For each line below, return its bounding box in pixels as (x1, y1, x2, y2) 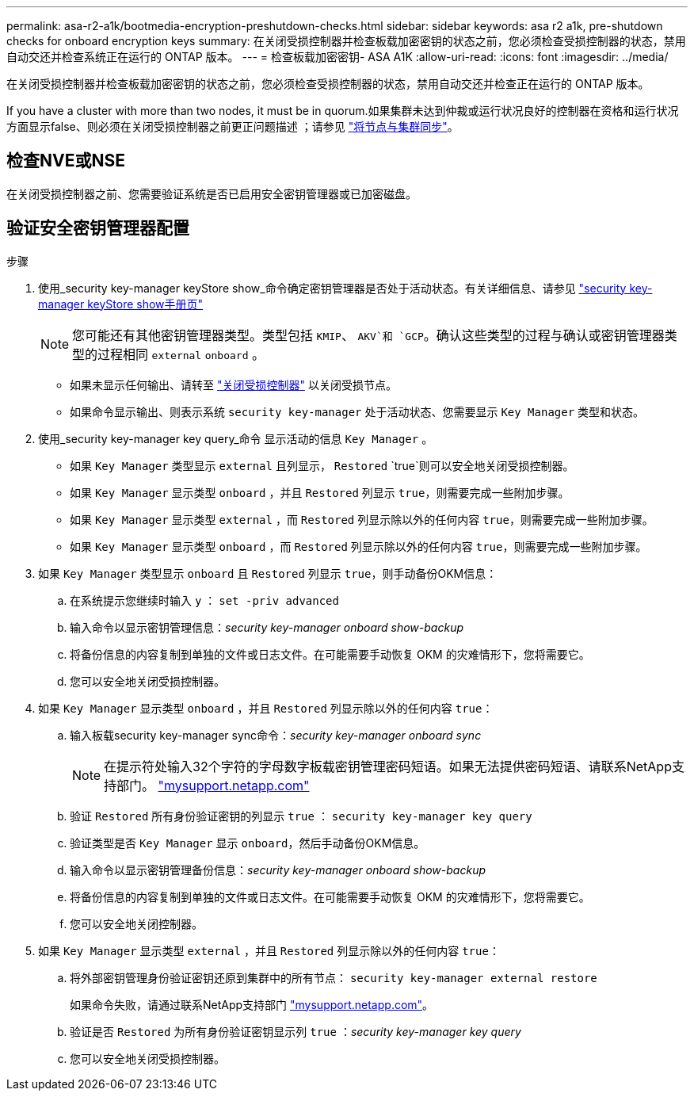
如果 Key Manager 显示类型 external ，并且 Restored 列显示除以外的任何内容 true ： (38, 943, 500, 957)
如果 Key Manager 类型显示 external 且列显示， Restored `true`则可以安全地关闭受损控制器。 (70, 458, 574, 472)
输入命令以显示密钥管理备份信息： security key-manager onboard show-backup (70, 862, 486, 877)
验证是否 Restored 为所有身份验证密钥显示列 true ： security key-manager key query (70, 1024, 521, 1038)
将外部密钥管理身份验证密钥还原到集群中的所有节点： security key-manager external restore (70, 970, 597, 984)
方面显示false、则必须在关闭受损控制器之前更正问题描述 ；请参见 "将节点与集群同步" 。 (6, 120, 459, 133)
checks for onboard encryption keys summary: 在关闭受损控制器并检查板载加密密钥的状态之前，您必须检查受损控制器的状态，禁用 (6, 34, 686, 48)
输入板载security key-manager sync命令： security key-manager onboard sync (70, 728, 482, 742)
